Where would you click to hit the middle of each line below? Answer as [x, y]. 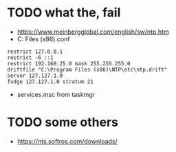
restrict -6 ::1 [30, 57]
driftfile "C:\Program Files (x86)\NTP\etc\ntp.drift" [87, 69]
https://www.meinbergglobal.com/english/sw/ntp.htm [93, 32]
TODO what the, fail [64, 13]
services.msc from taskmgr [56, 94]
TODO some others [63, 122]
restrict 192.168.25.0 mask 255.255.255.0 [69, 63]
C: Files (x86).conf [43, 39]
